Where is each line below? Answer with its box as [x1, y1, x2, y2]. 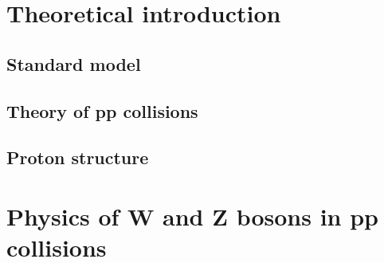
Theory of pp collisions [6, 98, 198, 123]
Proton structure [6, 145, 149, 170]
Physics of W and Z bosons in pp [6, 199, 378, 232]
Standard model [6, 51, 141, 76]
